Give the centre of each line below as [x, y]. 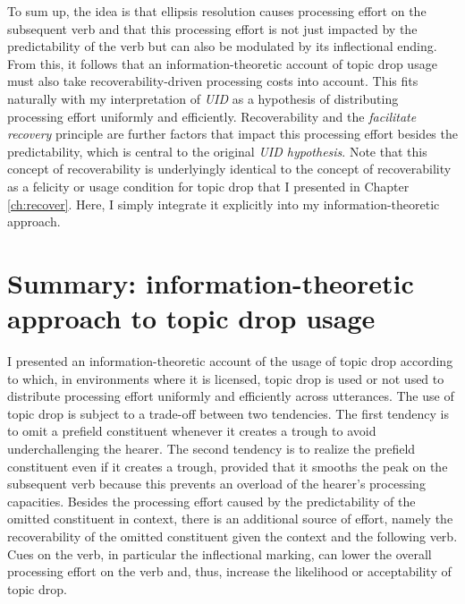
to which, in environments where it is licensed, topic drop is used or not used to [226, 378]
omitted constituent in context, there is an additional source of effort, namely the [230, 519]
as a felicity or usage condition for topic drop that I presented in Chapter [208, 186]
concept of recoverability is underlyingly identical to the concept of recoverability [229, 169]
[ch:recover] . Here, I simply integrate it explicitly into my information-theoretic [224, 204]
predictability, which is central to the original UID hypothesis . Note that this [217, 151]
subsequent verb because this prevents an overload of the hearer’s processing [216, 484]
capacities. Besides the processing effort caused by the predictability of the [211, 501]
